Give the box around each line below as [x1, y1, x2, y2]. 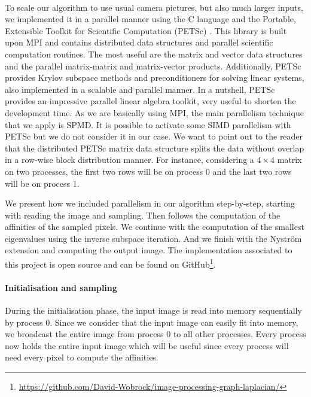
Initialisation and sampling [5, 281, 117, 293]
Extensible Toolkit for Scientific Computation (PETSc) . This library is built [5, 24, 287, 37]
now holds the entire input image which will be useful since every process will [5, 339, 289, 351]
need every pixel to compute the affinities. [5, 351, 158, 363]
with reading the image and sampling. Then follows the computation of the [5, 208, 280, 221]
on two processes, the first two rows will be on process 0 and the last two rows [5, 165, 292, 177]
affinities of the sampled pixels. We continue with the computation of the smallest [5, 220, 304, 233]
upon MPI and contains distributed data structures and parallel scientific [5, 36, 273, 49]
